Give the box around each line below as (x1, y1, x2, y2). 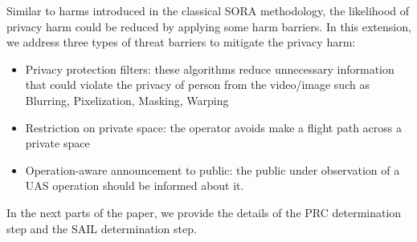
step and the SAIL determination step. (6, 220, 197, 236)
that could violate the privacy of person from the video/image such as (25, 76, 370, 93)
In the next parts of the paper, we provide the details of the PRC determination (6, 204, 402, 220)
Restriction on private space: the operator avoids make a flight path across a (25, 119, 402, 135)
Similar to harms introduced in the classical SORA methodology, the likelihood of (6, 2, 410, 18)
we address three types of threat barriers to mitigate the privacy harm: (6, 34, 356, 50)
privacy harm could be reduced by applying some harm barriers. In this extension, (6, 18, 411, 34)
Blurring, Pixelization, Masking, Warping (25, 91, 229, 108)
